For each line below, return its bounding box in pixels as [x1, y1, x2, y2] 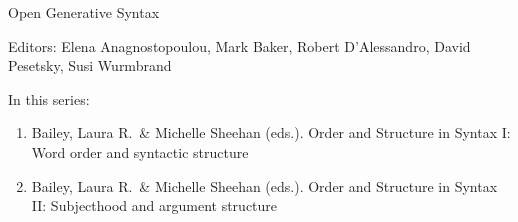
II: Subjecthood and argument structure [31, 195, 278, 216]
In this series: [8, 88, 90, 109]
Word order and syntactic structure [31, 141, 249, 162]
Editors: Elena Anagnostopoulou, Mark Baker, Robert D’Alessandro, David [8, 35, 471, 56]
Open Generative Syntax [8, 2, 160, 22]
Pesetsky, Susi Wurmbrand [8, 55, 172, 76]
